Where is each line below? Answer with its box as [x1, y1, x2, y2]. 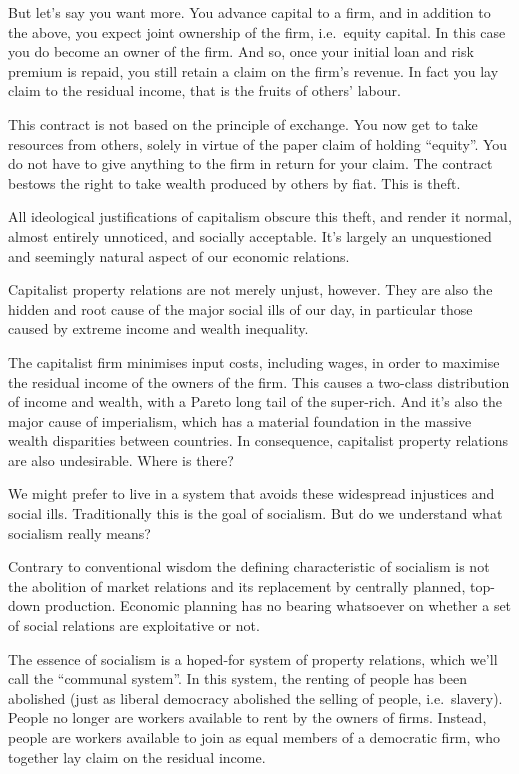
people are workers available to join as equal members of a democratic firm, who [8, 727, 500, 747]
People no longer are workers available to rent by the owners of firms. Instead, [8, 707, 487, 728]
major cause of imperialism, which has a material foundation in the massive [8, 410, 472, 431]
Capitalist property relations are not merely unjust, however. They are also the [8, 279, 493, 300]
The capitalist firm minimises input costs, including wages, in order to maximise [8, 351, 500, 372]
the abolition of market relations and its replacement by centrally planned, [8, 575, 466, 596]
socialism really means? [8, 522, 151, 543]
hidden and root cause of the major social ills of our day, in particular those [8, 298, 473, 319]
